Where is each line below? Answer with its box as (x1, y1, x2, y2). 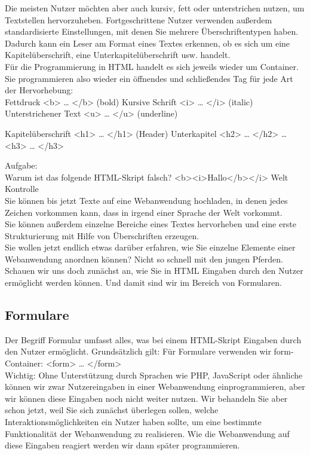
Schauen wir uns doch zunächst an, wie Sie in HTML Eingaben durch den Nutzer (5, 264, 303, 277)
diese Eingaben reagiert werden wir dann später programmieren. (5, 439, 240, 451)
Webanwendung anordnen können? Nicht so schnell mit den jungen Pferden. (5, 252, 283, 265)
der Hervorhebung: (5, 84, 73, 96)
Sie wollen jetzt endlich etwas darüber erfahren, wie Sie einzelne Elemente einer (5, 241, 296, 254)
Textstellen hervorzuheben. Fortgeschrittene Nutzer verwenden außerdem (5, 13, 272, 26)
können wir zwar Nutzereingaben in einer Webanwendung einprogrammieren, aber (5, 380, 305, 393)
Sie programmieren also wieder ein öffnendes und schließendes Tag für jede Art (5, 72, 293, 84)
